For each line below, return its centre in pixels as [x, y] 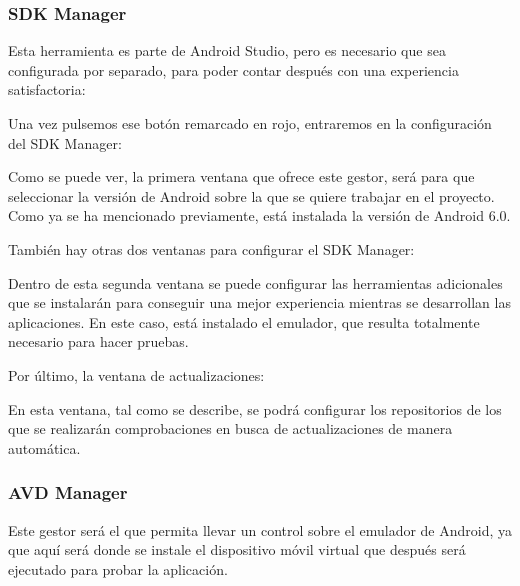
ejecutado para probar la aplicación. [118, 568]
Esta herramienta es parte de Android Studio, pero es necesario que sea [227, 50]
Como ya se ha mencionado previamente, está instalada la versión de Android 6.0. [259, 215]
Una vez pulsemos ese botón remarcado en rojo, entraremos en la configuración [250, 123]
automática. [44, 447]
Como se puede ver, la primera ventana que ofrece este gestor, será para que [241, 176]
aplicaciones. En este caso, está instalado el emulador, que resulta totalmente [244, 321]
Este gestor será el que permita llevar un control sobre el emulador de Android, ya [260, 529]
